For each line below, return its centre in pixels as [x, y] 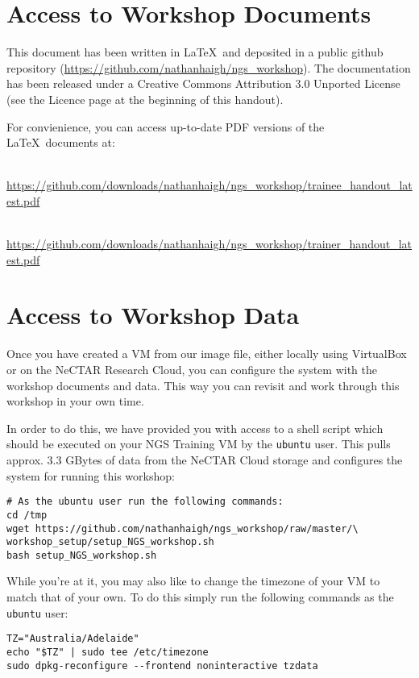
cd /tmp [27, 515]
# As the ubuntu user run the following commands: [145, 502]
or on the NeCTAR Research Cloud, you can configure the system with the [192, 369]
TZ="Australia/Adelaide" [73, 639]
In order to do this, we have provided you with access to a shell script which [195, 428]
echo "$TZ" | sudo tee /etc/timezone [108, 652]
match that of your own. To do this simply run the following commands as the [200, 597]
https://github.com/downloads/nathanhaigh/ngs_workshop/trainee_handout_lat [209, 185]
